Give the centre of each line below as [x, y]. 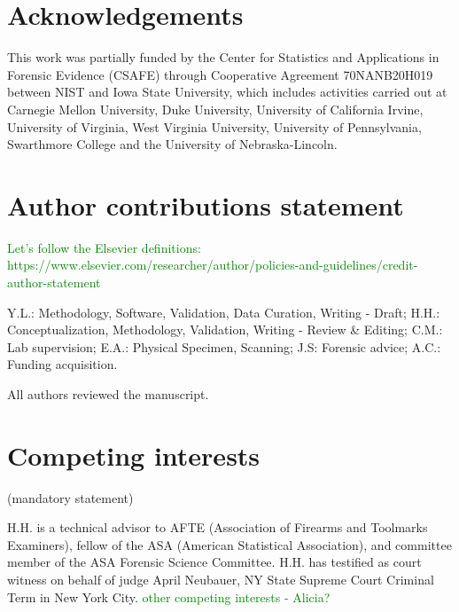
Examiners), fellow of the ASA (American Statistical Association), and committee [229, 544]
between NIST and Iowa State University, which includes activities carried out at [227, 92]
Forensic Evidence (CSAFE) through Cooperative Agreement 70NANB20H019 [220, 74]
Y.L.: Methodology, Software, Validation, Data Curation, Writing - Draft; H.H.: [224, 312]
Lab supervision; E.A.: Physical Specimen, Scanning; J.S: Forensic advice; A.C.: [224, 346]
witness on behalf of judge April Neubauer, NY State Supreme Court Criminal [221, 580]
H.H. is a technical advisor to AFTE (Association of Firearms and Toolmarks [218, 527]
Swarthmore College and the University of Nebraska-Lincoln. [172, 144]
